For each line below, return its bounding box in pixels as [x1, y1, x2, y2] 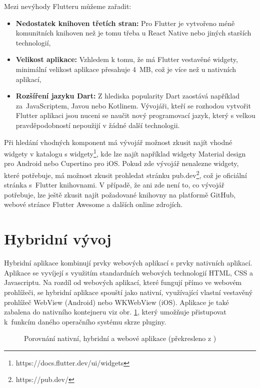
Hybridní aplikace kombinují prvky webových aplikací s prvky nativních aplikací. [4, 257, 252, 268]
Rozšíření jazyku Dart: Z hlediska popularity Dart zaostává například [15, 90, 239, 101]
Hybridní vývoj [4, 228, 111, 249]
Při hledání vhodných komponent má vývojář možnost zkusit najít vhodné [4, 136, 232, 147]
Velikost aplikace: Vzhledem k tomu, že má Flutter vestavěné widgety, [15, 54, 238, 64]
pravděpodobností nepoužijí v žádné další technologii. [15, 119, 180, 130]
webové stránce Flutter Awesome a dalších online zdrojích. [4, 199, 183, 209]
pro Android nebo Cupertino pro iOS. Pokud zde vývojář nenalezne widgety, [4, 158, 239, 168]
